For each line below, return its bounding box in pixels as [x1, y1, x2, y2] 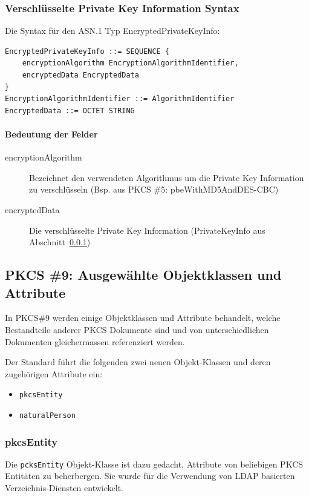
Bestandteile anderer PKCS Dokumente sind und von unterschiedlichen [5, 323, 269, 336]
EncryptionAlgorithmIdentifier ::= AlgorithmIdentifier [5, 94, 235, 104]
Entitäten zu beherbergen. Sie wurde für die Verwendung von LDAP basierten [5, 469, 295, 482]
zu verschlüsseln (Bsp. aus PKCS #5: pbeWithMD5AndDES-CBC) [29, 183, 279, 196]
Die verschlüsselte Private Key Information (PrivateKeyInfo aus [29, 223, 265, 236]
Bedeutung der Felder [5, 127, 98, 140]
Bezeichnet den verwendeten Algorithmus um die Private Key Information [29, 171, 304, 184]
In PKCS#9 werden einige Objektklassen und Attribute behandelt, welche [5, 311, 281, 324]
